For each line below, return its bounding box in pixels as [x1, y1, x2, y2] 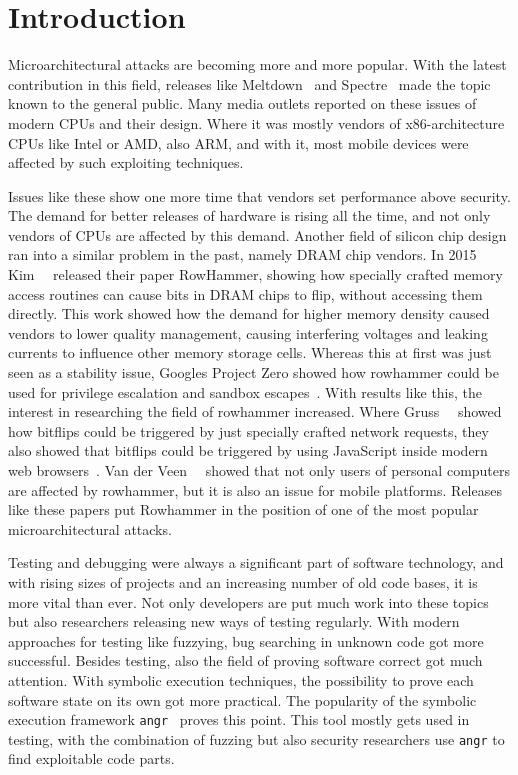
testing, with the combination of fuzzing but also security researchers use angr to [8, 728, 505, 749]
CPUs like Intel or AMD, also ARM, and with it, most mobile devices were [8, 132, 469, 153]
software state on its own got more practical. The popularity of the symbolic [8, 689, 477, 710]
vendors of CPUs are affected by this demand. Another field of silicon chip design [8, 224, 507, 245]
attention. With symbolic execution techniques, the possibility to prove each [8, 669, 474, 690]
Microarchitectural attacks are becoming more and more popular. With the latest [8, 54, 507, 75]
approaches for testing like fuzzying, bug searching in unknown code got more [8, 630, 484, 651]
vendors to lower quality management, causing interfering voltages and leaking [8, 322, 488, 343]
